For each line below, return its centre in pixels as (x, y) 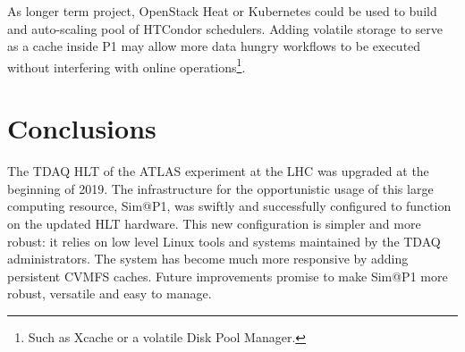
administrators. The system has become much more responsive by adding (208, 259)
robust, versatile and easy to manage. (110, 293)
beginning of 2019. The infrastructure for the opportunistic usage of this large (220, 188)
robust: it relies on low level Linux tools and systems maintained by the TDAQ (224, 241)
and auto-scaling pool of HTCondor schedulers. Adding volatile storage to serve (225, 28)
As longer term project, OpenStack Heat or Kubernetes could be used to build (222, 11)
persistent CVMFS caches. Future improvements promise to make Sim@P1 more (228, 276)
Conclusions (82, 128)
